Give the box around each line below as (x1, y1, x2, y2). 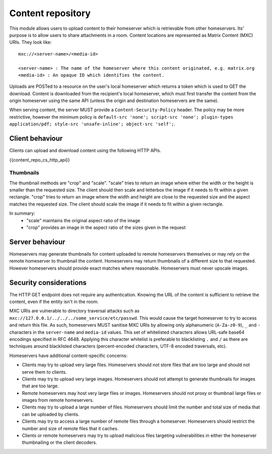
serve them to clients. (22, 369, 67, 375)
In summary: (9, 210, 35, 217)
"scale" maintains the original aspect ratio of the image (26, 217, 141, 223)
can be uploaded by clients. (22, 411, 80, 417)
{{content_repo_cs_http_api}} (9, 157, 70, 163)
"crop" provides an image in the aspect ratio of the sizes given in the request (26, 225, 186, 231)
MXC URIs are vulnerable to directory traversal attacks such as (9, 308, 140, 314)
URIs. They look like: (9, 39, 52, 45)
